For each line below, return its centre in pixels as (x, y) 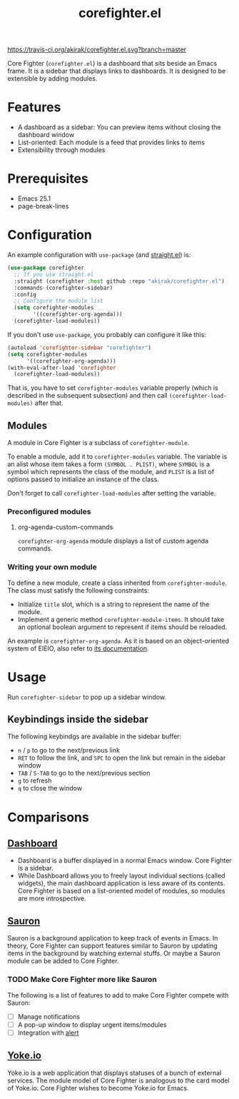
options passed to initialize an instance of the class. (83, 479)
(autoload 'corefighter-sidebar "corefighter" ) (80, 348)
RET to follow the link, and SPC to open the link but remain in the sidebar (122, 758)
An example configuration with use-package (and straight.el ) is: (99, 255)
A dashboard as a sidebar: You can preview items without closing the (119, 127)
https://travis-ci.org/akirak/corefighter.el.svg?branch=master (97, 50)
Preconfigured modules (49, 511)
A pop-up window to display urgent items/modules (92, 1024)
